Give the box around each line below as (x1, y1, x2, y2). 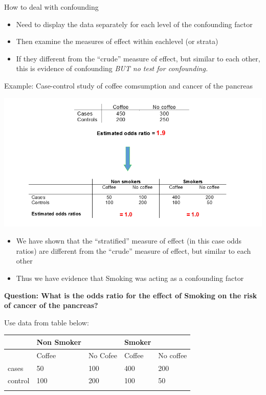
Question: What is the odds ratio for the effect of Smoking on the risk (4, 290, 257, 300)
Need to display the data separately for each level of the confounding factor (16, 18, 253, 29)
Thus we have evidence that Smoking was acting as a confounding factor (16, 273, 244, 283)
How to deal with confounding (4, 2, 99, 12)
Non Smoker (36, 336, 81, 347)
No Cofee (88, 349, 117, 360)
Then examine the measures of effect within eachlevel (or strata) (16, 36, 218, 47)
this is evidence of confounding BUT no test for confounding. (16, 63, 208, 74)
